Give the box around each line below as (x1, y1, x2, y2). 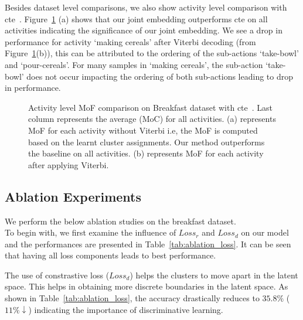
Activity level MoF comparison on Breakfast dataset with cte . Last (28, 101, 273, 113)
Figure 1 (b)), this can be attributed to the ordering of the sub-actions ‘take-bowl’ (5, 47, 299, 59)
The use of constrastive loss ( (5, 268, 110, 281)
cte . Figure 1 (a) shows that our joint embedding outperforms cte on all (5, 12, 268, 25)
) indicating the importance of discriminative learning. (28, 303, 223, 315)
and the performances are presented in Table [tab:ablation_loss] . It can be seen (5, 237, 291, 250)
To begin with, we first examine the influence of (5, 226, 176, 239)
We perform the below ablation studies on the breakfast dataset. (5, 215, 236, 227)
